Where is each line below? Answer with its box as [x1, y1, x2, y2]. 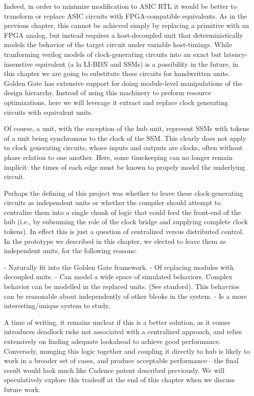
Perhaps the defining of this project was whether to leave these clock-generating [4, 187, 243, 198]
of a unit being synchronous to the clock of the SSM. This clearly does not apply [4, 132, 247, 143]
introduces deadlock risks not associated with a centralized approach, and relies [4, 326, 242, 337]
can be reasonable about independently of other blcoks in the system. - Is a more [4, 290, 247, 301]
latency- [224, 49, 248, 59]
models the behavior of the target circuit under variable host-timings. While [4, 39, 232, 50]
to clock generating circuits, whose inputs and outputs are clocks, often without [4, 142, 243, 153]
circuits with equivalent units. [4, 106, 93, 117]
